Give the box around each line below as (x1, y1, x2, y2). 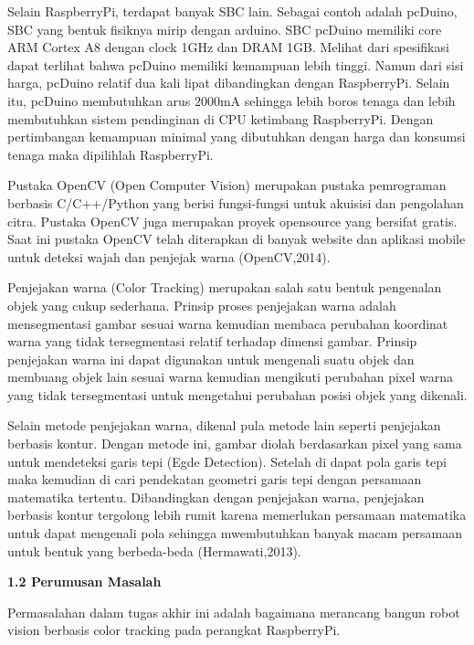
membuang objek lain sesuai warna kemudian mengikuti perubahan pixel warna (7, 367, 453, 386)
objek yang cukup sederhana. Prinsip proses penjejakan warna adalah (7, 295, 396, 314)
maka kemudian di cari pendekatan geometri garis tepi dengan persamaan (7, 470, 422, 489)
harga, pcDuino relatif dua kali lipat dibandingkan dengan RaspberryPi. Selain (7, 73, 450, 92)
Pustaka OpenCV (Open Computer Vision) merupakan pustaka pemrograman (7, 175, 447, 195)
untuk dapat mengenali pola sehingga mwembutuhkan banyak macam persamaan (7, 523, 462, 543)
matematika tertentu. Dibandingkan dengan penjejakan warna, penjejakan (7, 487, 425, 506)
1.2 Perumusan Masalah (7, 572, 162, 591)
